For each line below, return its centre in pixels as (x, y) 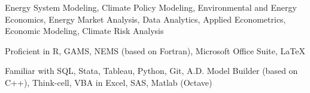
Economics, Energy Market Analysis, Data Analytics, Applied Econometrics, (145, 19)
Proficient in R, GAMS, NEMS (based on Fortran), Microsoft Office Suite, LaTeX (155, 50)
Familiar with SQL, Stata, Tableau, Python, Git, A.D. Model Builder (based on (151, 71)
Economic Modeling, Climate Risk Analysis (84, 31)
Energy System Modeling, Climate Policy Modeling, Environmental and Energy (151, 7)
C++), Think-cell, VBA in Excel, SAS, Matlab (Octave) (109, 82)
